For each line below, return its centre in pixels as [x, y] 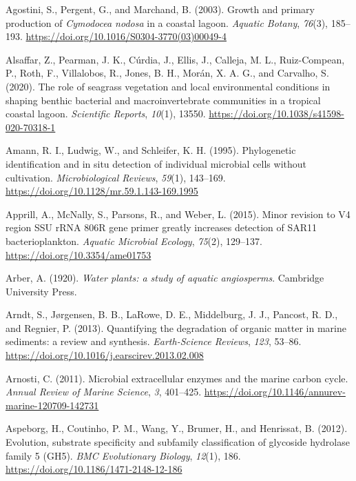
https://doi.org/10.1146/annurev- [275, 392]
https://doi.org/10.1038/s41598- [276, 114]
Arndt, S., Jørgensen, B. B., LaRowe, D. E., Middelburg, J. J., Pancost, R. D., [172, 314]
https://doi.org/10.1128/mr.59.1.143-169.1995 [102, 191]
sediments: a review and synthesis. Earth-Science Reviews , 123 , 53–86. [154, 341]
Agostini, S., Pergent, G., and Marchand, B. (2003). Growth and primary [160, 9]
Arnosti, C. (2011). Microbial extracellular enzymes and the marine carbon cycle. [177, 378]
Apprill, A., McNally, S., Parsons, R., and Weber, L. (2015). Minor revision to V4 [178, 214]
